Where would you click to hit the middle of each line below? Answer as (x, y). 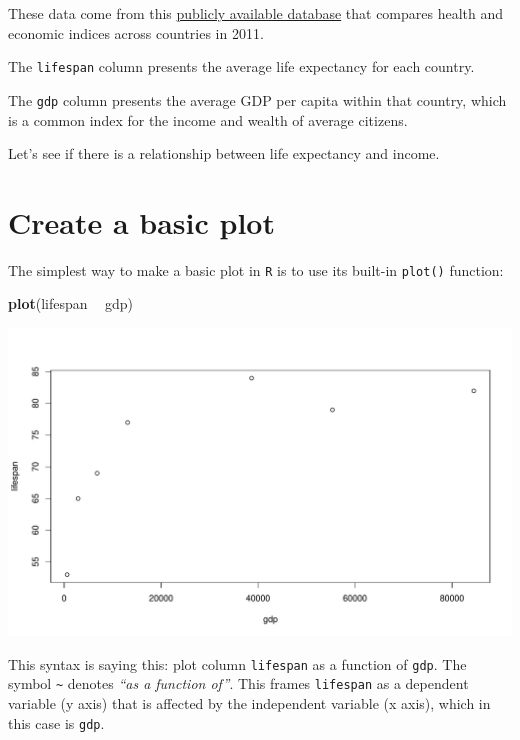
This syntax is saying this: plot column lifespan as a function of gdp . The (237, 663)
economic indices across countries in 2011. (136, 32)
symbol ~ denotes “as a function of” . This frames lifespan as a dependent (238, 683)
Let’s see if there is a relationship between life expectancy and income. (224, 153)
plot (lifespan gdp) (70, 303)
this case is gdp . (56, 722)
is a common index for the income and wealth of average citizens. (208, 119)
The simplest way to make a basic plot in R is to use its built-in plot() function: (256, 269)
